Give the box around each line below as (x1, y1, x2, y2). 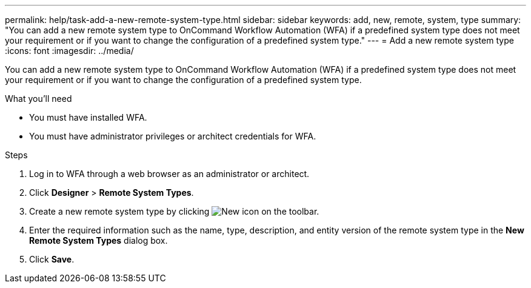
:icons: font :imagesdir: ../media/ (5, 45, 134, 56)
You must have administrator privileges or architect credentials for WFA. (29, 131, 316, 141)
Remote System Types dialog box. (29, 235, 168, 246)
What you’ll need (5, 93, 72, 104)
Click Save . (29, 254, 75, 264)
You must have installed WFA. (29, 112, 147, 122)
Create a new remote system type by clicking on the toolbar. (29, 206, 319, 216)
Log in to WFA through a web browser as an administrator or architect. (29, 169, 310, 179)
